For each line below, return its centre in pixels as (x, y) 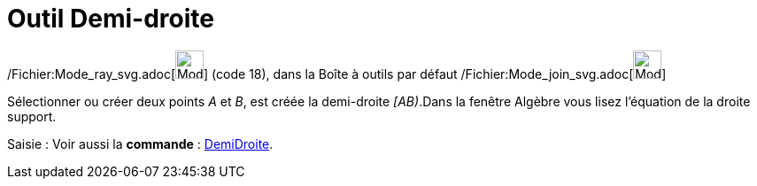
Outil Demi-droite (111, 19)
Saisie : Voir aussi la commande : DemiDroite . (140, 143)
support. (32, 116)
